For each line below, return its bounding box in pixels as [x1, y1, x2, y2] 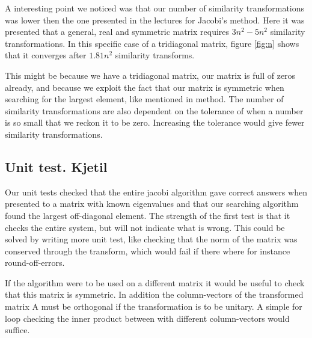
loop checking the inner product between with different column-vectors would [5, 312, 290, 324]
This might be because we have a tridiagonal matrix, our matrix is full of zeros [5, 69, 296, 81]
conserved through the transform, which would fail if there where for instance [5, 244, 290, 257]
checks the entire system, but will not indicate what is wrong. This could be [5, 221, 285, 233]
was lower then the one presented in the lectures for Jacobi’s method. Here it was [5, 13, 305, 26]
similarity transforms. [115, 49, 195, 61]
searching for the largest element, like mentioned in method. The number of [5, 93, 284, 105]
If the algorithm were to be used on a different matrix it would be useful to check [5, 276, 305, 289]
